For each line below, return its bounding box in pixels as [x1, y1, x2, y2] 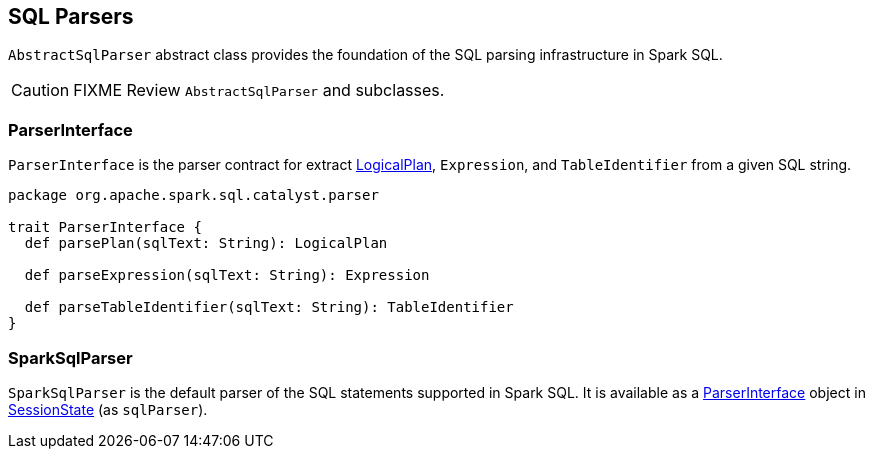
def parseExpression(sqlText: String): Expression [24, 267, 430, 284]
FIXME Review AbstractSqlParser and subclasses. [73, 80, 445, 101]
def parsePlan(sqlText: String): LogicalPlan [24, 235, 388, 252]
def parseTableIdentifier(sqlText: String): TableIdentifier [24, 299, 514, 316]
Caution [11, 80, 70, 101]
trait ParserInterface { [8, 219, 202, 236]
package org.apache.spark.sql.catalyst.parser [8, 187, 379, 204]
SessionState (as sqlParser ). [8, 400, 208, 418]
